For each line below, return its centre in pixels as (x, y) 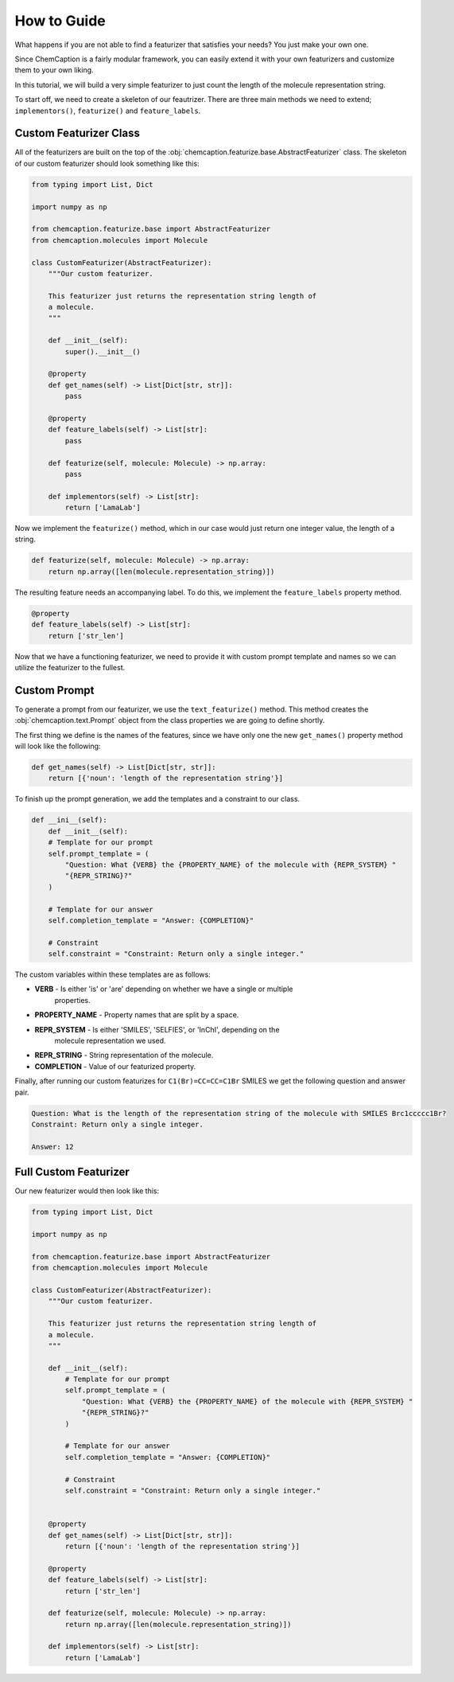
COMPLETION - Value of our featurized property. (115, 1066)
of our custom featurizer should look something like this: (107, 163)
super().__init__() (103, 351)
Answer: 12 (52, 1147)
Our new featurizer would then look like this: (87, 1191)
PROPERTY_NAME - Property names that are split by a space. (137, 1015)
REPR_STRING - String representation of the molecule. (124, 1056)
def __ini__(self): (69, 820)
